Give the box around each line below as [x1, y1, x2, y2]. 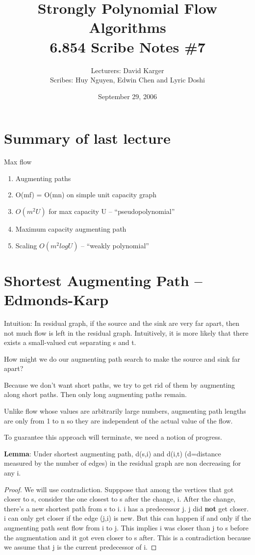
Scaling [15, 240, 37, 250]
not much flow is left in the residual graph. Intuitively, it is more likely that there [4, 327, 249, 338]
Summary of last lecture [4, 128, 171, 148]
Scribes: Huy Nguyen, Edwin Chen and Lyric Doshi [50, 75, 205, 85]
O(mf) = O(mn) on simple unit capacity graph [15, 189, 156, 200]
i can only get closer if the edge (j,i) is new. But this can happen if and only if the [4, 513, 251, 523]
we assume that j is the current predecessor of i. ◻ [4, 542, 157, 552]
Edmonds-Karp [4, 289, 109, 309]
